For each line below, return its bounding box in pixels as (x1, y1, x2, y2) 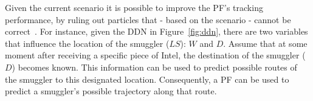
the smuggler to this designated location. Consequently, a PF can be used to (5, 72, 289, 85)
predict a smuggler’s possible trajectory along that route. (5, 85, 217, 97)
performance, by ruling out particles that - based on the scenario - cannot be (5, 13, 291, 26)
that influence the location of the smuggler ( (5, 37, 170, 49)
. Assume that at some (223, 37, 308, 49)
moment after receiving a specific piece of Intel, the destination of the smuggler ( (5, 49, 306, 61)
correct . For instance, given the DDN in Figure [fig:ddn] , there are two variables (5, 25, 308, 38)
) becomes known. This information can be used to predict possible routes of (12, 60, 297, 73)
